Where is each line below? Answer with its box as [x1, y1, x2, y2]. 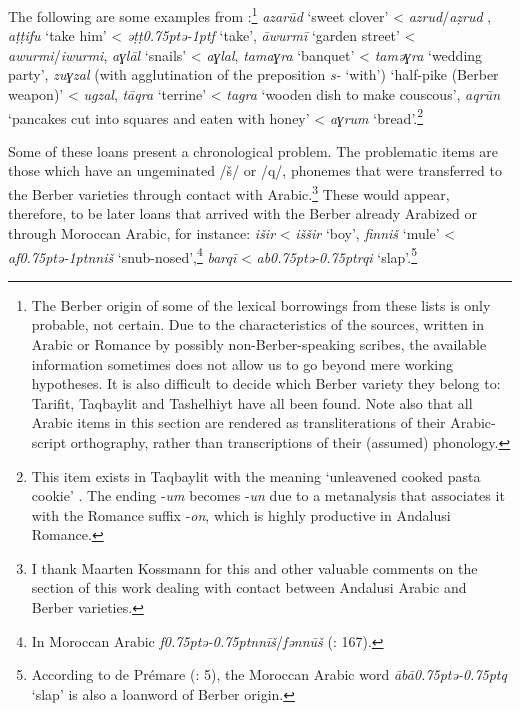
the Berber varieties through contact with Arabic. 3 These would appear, [8, 181, 450, 204]
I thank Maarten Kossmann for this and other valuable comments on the [31, 557, 478, 578]
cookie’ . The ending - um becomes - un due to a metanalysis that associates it [31, 485, 505, 506]
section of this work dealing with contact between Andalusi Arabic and [31, 577, 467, 598]
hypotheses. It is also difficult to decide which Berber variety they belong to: [31, 373, 501, 394]
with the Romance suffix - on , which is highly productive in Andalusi [31, 504, 451, 525]
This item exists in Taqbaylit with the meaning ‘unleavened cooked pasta [31, 465, 481, 486]
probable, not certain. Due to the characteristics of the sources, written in [31, 314, 485, 335]
